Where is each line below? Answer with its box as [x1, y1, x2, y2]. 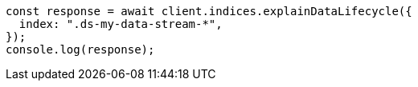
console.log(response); [6, 43, 155, 56]
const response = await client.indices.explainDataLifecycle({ [6, 5, 412, 18]
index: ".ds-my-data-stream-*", [18, 18, 223, 30]
